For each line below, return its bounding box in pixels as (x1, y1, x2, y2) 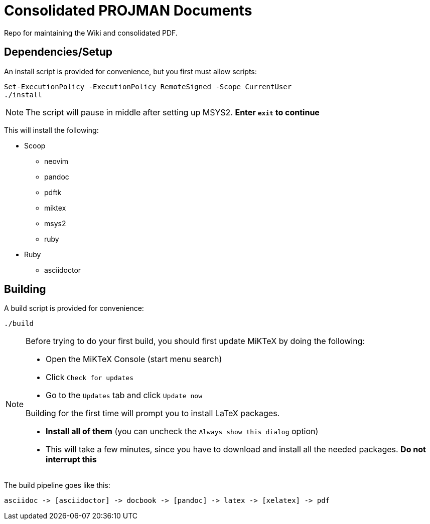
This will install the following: (4, 125, 99, 134)
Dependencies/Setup (4, 46, 113, 59)
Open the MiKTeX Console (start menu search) (46, 354, 222, 365)
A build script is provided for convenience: (4, 304, 144, 313)
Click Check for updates (46, 372, 133, 383)
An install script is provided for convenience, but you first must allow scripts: (4, 67, 257, 76)
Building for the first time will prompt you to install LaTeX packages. (26, 408, 280, 419)
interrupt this (46, 454, 97, 465)
